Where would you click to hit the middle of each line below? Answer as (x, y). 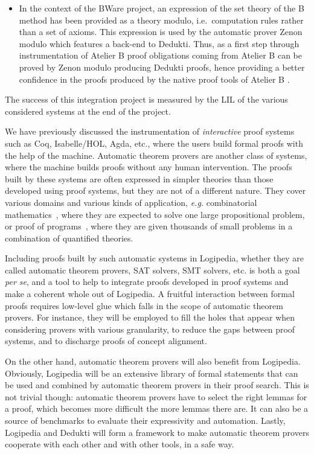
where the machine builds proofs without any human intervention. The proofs (149, 167)
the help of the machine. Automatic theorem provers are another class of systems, (156, 155)
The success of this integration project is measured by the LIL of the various (146, 99)
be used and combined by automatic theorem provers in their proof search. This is (157, 385)
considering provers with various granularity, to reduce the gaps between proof (150, 329)
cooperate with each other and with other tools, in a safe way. (120, 444)
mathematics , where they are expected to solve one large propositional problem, (155, 214)
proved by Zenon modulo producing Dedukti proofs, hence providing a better (162, 67)
